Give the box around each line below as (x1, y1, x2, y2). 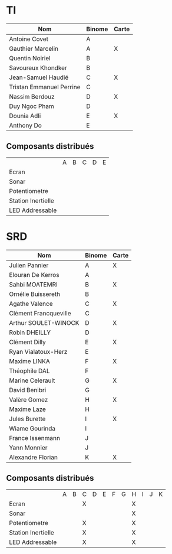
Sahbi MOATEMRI (9, 280, 58, 288)
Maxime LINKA (9, 357, 50, 365)
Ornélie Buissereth (9, 290, 61, 298)
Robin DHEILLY (9, 328, 51, 337)
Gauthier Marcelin (9, 44, 59, 53)
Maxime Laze (9, 405, 46, 413)
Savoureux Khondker (9, 63, 68, 71)
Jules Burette (9, 415, 46, 423)
